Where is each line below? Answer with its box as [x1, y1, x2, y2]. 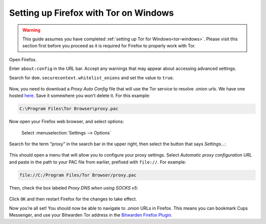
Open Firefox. [9, 57, 37, 63]
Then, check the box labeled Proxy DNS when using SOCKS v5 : [9, 185, 138, 191]
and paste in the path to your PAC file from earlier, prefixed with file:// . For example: [9, 159, 187, 165]
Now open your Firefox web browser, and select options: [9, 119, 124, 125]
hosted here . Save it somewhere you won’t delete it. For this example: [9, 93, 150, 98]
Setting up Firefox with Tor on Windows [9, 7, 174, 18]
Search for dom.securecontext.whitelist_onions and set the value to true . [9, 74, 174, 81]
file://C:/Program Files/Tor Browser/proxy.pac [19, 172, 136, 178]
